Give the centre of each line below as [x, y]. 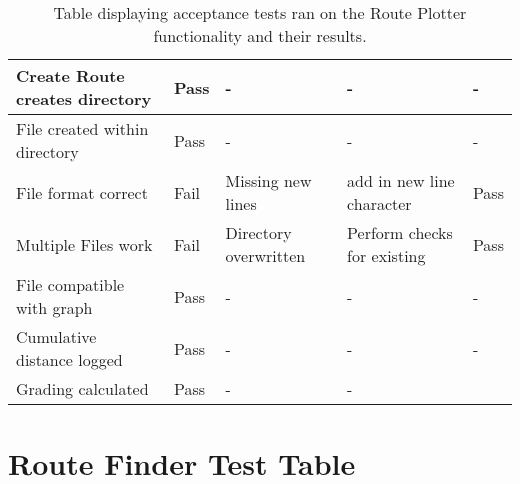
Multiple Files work [84, 244]
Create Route [70, 75]
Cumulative [56, 336]
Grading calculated [82, 388]
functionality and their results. [260, 35]
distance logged [69, 359]
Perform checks [400, 232]
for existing [386, 255]
